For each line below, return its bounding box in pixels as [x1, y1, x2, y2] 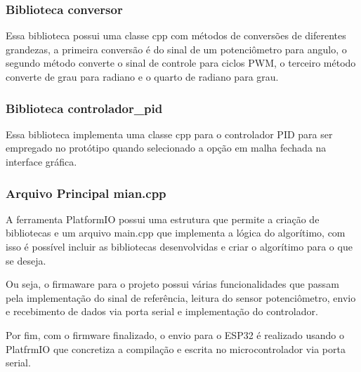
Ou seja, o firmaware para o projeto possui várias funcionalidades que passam [6, 277, 339, 291]
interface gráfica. [6, 154, 77, 168]
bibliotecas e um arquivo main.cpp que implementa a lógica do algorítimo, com [6, 225, 346, 240]
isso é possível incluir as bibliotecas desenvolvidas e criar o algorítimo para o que [6, 239, 353, 253]
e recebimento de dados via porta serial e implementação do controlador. [6, 304, 318, 319]
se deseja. [6, 253, 46, 267]
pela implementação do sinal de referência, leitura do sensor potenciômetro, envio [6, 290, 356, 305]
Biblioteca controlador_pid [6, 99, 163, 117]
